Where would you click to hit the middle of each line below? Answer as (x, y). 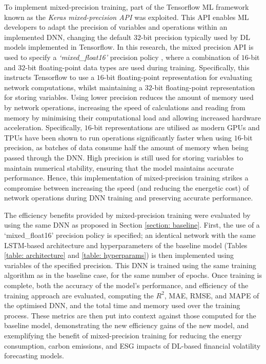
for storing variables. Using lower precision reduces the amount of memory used (129, 97)
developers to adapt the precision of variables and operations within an (116, 27)
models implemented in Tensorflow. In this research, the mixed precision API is (129, 47)
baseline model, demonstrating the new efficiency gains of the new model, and (127, 325)
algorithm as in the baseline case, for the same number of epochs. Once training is (133, 275)
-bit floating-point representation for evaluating (178, 77)
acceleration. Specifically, (43, 127)
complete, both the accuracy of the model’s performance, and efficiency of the (126, 285)
